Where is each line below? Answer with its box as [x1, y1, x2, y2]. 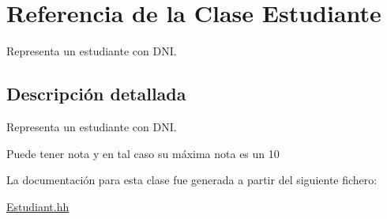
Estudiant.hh [6, 198, 70, 214]
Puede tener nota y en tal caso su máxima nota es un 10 [6, 145, 280, 161]
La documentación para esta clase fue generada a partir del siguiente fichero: [6, 172, 378, 188]
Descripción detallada [6, 81, 186, 106]
